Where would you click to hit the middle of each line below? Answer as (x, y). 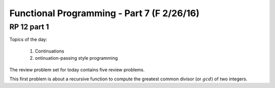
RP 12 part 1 (29, 27)
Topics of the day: (29, 39)
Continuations (50, 51)
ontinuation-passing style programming (76, 58)
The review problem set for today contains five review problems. (77, 70)
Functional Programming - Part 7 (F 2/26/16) (104, 13)
